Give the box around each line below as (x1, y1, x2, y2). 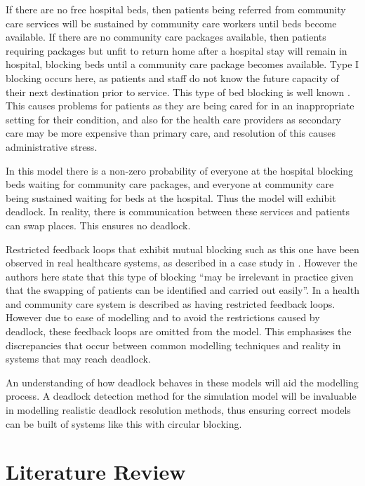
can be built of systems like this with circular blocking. (6, 416, 242, 431)
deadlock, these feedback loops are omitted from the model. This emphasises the (6, 324, 352, 339)
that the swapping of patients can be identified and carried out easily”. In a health (6, 283, 359, 297)
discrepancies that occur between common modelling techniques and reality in (6, 337, 341, 352)
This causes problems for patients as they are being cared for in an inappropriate (6, 98, 354, 113)
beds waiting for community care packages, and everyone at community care (6, 177, 334, 191)
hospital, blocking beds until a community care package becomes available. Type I (6, 57, 359, 72)
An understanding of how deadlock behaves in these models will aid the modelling (6, 374, 359, 389)
